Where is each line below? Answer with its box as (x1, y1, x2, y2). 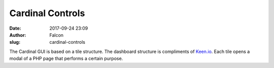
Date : (9, 25, 21, 31)
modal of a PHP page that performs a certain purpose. (9, 55, 123, 61)
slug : (9, 39, 20, 45)
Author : (9, 32, 26, 38)
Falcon (49, 32, 63, 38)
